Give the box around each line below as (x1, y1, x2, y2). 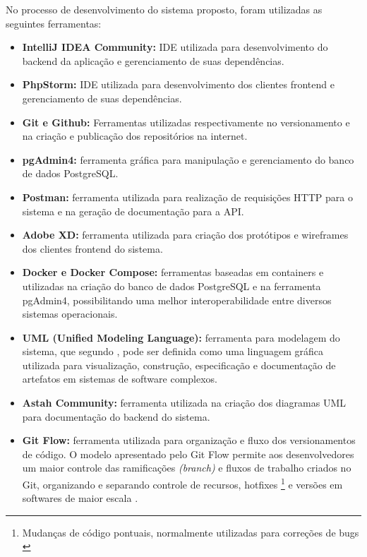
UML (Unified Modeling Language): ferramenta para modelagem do (22, 330, 340, 345)
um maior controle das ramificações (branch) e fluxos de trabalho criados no (22, 460, 351, 475)
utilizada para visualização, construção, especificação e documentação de (22, 357, 336, 372)
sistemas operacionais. (22, 306, 118, 321)
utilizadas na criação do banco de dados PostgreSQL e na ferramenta (22, 278, 321, 293)
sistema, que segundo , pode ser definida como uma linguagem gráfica (22, 344, 323, 359)
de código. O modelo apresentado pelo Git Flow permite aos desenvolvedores (22, 446, 354, 461)
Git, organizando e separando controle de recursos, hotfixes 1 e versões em (22, 475, 343, 491)
